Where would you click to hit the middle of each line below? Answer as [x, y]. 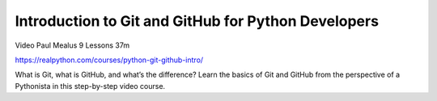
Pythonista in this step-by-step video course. [90, 86]
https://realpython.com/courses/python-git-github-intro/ [109, 60]
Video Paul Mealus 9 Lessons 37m [72, 45]
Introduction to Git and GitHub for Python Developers [197, 21]
